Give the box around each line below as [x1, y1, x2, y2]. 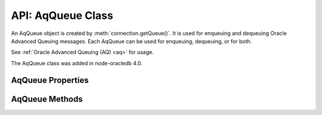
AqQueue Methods [11, 94, 83, 104]
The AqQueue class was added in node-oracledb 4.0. [11, 59, 143, 66]
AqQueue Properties [11, 75, 89, 85]
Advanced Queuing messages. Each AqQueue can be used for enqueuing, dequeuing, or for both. [11, 37, 252, 44]
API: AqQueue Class [11, 9, 113, 22]
